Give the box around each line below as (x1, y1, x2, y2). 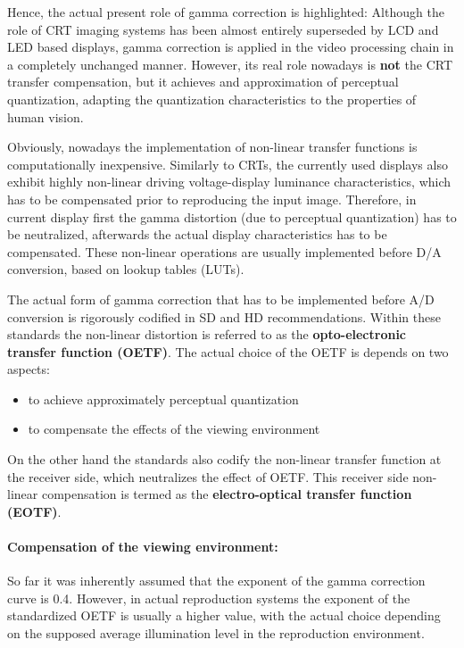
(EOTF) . (7, 502, 62, 520)
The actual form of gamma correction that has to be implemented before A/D (7, 289, 435, 308)
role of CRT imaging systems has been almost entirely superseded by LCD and (7, 20, 439, 38)
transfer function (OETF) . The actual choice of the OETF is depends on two (7, 342, 449, 361)
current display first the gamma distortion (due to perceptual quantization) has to (7, 207, 457, 226)
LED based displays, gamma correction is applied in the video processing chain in (7, 37, 454, 56)
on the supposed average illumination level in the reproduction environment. (7, 624, 425, 643)
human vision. (7, 107, 84, 126)
